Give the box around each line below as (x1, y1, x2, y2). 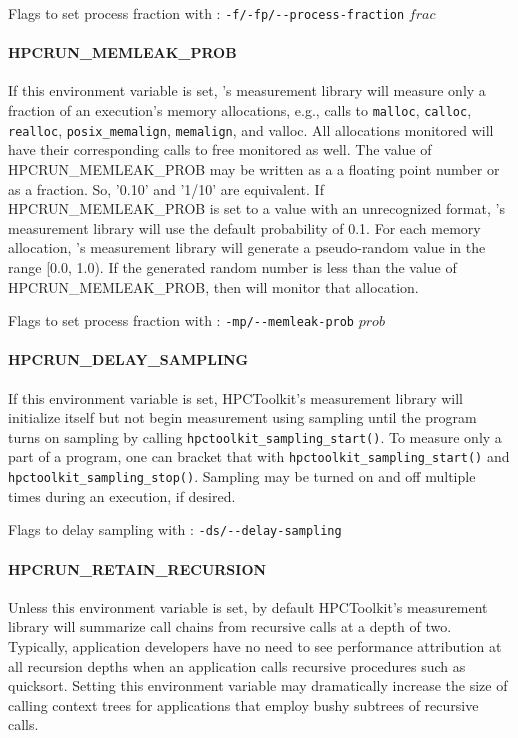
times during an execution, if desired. (8, 485, 236, 506)
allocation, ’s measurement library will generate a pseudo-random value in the (8, 237, 486, 258)
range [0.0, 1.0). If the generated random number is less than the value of (8, 256, 457, 277)
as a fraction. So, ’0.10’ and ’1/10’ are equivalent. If (8, 178, 324, 199)
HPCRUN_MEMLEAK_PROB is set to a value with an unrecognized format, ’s (8, 198, 505, 219)
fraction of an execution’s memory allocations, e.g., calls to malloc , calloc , (8, 100, 472, 121)
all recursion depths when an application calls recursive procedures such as (8, 655, 466, 676)
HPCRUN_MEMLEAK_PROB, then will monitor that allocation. (8, 276, 419, 297)
